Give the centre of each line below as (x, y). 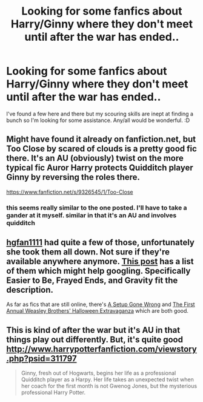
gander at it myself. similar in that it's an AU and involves (92, 215)
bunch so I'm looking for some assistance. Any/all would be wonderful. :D (98, 120)
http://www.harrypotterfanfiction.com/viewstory (101, 349)
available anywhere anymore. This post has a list (100, 261)
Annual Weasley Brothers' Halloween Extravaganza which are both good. (98, 311)
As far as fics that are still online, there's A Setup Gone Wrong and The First (101, 304)
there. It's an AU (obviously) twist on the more (95, 158)
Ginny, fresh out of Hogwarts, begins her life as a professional (98, 373)
